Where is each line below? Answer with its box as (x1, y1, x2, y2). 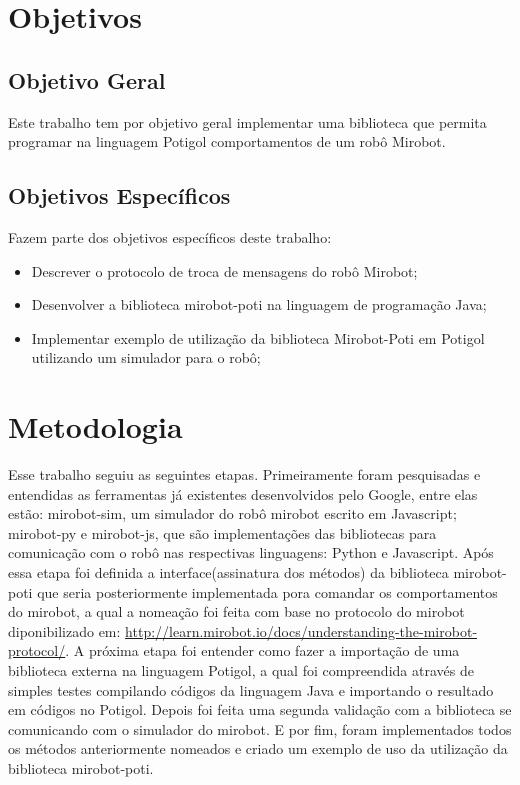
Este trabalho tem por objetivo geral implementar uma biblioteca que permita (8, 111, 487, 132)
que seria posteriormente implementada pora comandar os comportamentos (37, 581, 498, 602)
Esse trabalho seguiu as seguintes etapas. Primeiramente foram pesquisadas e (8, 464, 481, 485)
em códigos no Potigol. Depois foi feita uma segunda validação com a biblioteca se (8, 699, 512, 720)
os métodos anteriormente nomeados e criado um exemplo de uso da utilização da (8, 738, 508, 759)
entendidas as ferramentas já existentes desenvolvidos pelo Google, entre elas (8, 483, 478, 504)
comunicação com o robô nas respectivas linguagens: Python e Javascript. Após (8, 542, 494, 563)
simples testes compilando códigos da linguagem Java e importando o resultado (8, 679, 494, 700)
